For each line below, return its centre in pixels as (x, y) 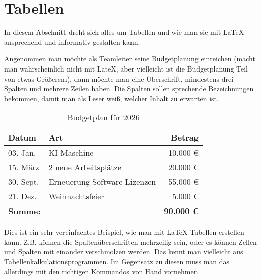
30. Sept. (24, 182)
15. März (24, 167)
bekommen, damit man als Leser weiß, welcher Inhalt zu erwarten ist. (111, 98)
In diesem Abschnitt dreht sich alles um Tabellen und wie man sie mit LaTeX (124, 32)
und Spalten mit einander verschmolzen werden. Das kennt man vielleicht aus (124, 252)
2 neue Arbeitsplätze (85, 167)
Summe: (24, 211)
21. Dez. (22, 196)
